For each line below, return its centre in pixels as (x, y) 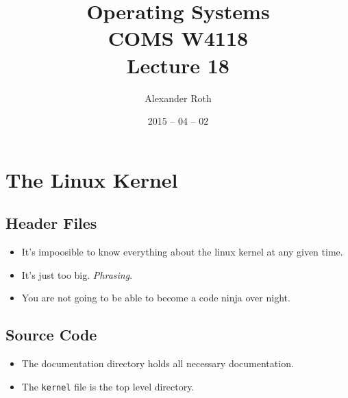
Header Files (51, 223)
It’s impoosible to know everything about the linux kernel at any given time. (182, 252)
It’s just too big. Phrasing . (77, 274)
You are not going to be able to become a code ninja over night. (156, 298)
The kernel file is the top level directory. (108, 386)
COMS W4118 (178, 38)
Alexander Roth (178, 98)
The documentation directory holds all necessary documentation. (158, 363)
